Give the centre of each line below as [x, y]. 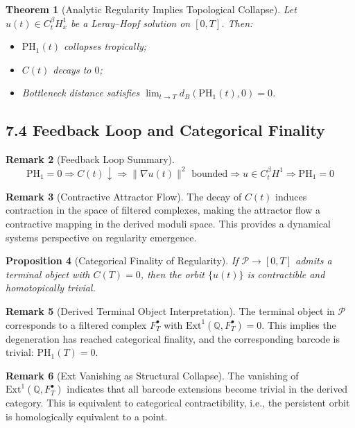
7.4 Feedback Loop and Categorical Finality [165, 130]
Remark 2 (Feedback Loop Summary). [90, 159]
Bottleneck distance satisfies [81, 93]
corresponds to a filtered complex [76, 324]
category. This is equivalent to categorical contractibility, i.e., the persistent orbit [178, 403]
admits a [314, 260]
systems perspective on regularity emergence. [101, 237]
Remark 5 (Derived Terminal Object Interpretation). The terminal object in [170, 310]
